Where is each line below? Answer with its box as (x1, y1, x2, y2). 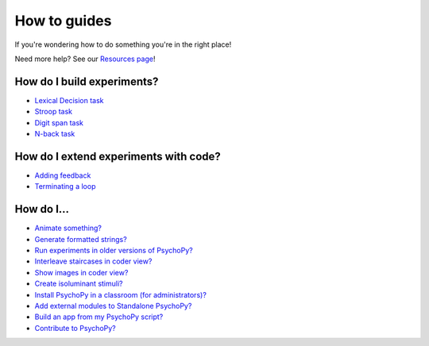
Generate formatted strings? (34, 234, 127, 244)
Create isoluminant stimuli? (34, 279, 123, 289)
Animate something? (34, 223, 102, 233)
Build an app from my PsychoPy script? (34, 312, 164, 321)
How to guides (14, 12, 112, 29)
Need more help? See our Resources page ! (14, 54, 156, 63)
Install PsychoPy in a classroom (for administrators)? (34, 290, 207, 299)
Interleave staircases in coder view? (34, 256, 153, 266)
